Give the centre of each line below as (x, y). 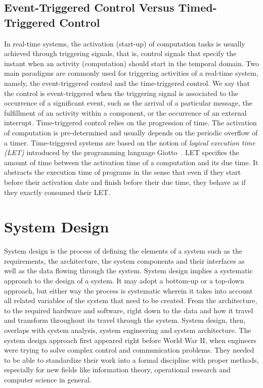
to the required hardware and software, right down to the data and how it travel (129, 310)
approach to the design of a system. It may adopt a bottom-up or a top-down (124, 280)
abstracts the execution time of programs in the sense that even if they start (123, 172)
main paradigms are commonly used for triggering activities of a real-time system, (131, 73)
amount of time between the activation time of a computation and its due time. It (131, 162)
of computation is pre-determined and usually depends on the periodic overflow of (131, 132)
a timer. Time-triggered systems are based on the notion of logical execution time (130, 142)
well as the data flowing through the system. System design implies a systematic (128, 271)
